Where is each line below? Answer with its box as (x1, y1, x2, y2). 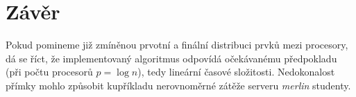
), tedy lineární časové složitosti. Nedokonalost (137, 64, 335, 79)
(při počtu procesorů (6, 64, 93, 79)
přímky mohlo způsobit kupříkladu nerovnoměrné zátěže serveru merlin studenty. (6, 78, 351, 92)
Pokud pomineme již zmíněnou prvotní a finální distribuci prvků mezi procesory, (6, 37, 348, 52)
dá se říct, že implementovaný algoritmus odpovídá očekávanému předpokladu (6, 51, 337, 65)
